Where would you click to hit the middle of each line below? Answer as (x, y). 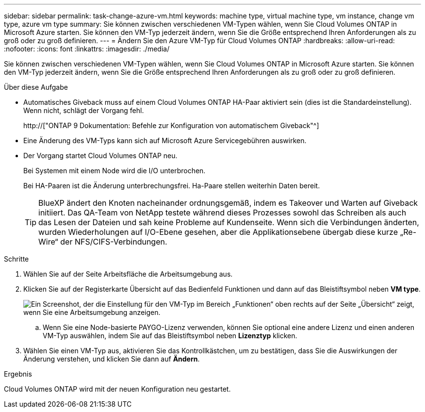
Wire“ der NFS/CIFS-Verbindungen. (103, 242)
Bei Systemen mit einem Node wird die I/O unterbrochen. (114, 171)
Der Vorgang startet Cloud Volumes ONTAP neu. (100, 156)
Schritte (16, 259)
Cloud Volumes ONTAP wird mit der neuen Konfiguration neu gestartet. (117, 389)
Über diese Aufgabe (36, 87)
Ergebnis (18, 374)
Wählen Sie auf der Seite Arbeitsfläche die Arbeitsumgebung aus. (128, 274)
